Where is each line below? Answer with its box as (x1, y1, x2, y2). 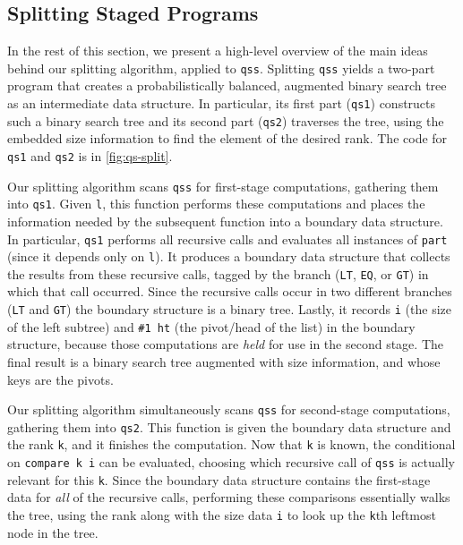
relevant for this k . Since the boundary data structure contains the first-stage (7, 470, 431, 489)
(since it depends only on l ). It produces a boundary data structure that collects (7, 247, 450, 266)
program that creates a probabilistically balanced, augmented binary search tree (7, 76, 447, 95)
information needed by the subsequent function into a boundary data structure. (7, 211, 443, 230)
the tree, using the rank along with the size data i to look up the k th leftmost (7, 506, 436, 524)
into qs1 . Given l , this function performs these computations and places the (7, 194, 425, 213)
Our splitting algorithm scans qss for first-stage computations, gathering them (7, 176, 439, 195)
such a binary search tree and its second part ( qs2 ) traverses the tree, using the (7, 111, 444, 130)
